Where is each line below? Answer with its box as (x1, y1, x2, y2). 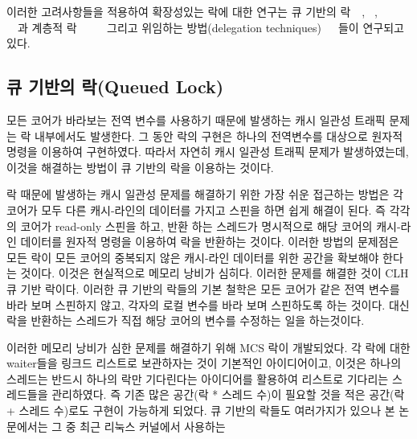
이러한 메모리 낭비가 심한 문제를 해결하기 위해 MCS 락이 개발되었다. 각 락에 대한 (6, 338, 411, 355)
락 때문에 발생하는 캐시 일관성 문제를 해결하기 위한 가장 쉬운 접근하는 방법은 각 (6, 186, 403, 203)
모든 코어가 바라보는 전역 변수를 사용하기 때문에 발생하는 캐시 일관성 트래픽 (6, 111, 386, 128)
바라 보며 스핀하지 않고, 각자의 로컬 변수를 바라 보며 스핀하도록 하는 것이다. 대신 (6, 296, 410, 313)
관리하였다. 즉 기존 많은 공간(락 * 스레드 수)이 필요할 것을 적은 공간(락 (51, 386, 405, 403)
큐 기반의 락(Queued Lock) (6, 74, 224, 99)
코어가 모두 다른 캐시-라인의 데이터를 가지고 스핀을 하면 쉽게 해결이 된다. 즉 (6, 201, 386, 218)
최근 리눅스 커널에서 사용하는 (80, 417, 226, 434)
